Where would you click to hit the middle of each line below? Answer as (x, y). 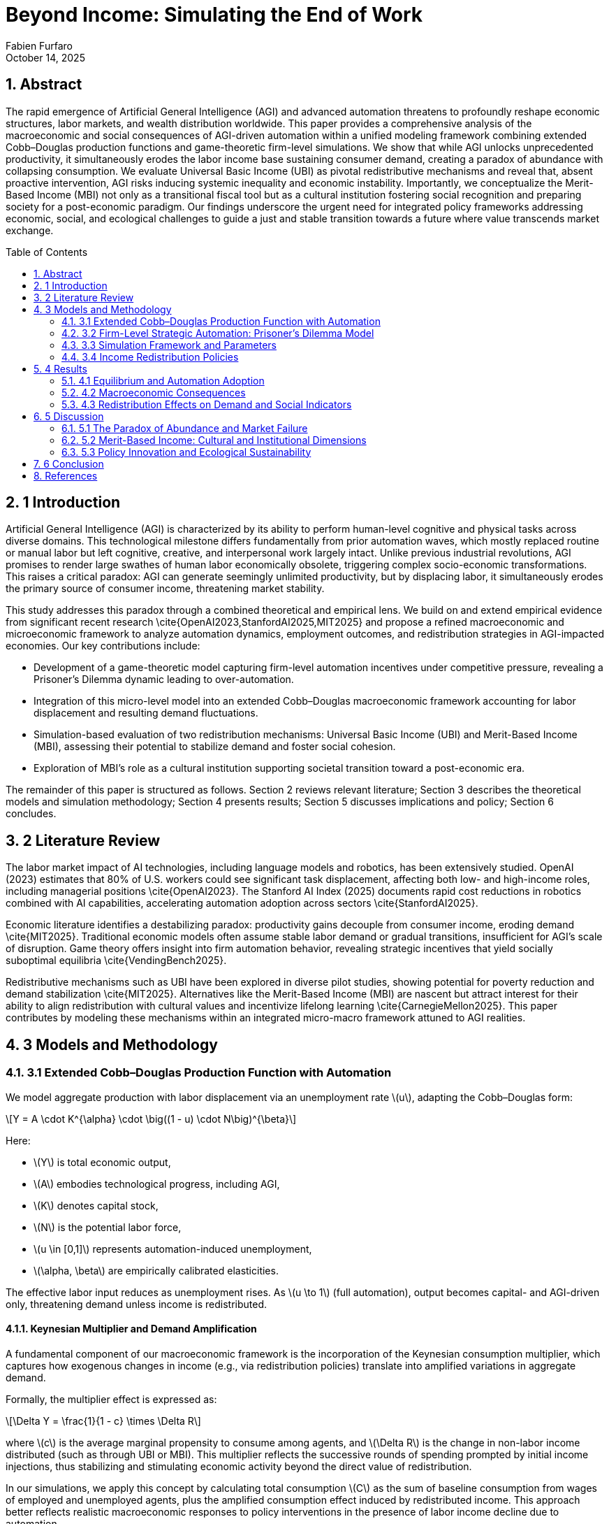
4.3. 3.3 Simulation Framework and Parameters (169, 345)
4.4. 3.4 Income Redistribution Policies (150, 357)
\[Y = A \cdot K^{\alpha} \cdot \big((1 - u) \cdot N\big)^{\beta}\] (151, 1119)
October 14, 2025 (45, 57)
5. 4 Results (60, 368)
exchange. (30, 230)
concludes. (31, 814)
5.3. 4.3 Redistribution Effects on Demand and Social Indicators (207, 404)
